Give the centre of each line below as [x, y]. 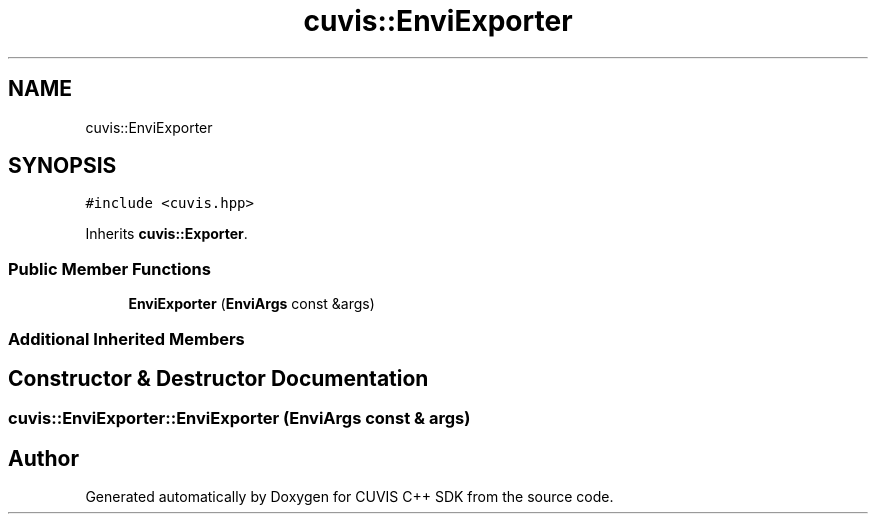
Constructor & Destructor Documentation [218, 378]
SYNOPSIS [62, 166]
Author [43, 458]
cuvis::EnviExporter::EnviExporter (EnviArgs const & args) [239, 418]
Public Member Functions [109, 268]
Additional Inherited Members [126, 338]
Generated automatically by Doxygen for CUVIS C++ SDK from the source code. [349, 497]
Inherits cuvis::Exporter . [166, 234]
